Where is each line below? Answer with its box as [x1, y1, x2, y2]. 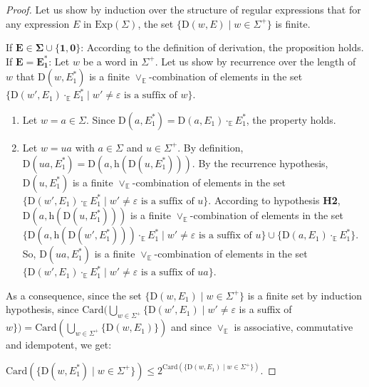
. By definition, [177, 139, 244, 154]
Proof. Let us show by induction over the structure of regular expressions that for [6, 2, 361, 16]
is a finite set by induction [247, 287, 363, 302]
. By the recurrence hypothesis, [192, 155, 328, 170]
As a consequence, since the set [6, 287, 142, 302]
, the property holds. [246, 112, 336, 127]
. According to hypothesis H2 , [208, 192, 341, 207]
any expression [6, 16, 70, 31]
